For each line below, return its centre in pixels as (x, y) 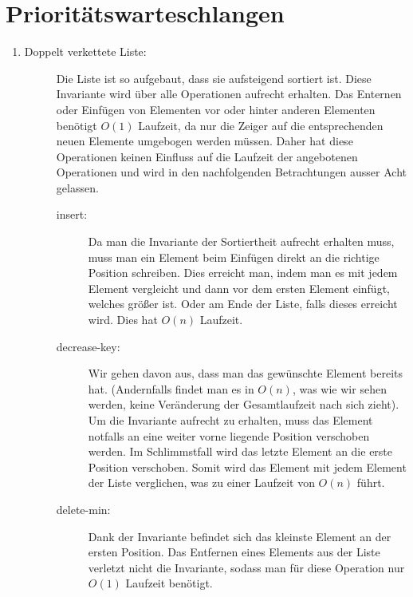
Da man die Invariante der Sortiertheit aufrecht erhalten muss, (241, 241)
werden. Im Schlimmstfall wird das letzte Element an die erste (240, 451)
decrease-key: (88, 346)
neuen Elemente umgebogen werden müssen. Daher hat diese (205, 141)
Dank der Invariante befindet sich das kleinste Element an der (240, 536)
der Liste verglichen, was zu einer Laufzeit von (201, 482)
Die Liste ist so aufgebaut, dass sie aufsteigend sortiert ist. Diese (214, 78)
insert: (72, 214)
